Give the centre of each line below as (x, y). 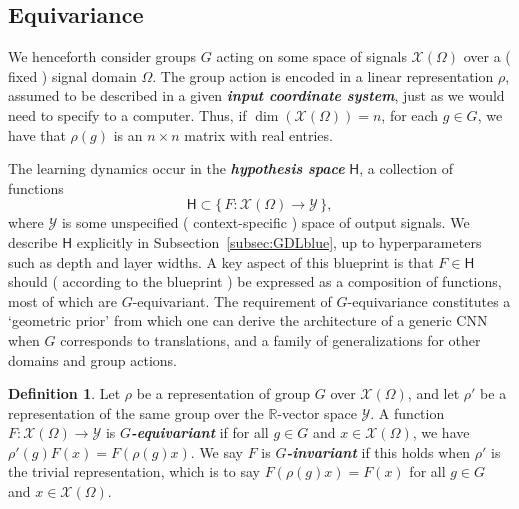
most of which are (62, 300)
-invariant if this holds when (378, 451)
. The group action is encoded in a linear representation (323, 75)
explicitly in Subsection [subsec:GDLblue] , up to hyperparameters (279, 241)
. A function (407, 412)
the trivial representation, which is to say (134, 471)
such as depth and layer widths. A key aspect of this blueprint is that (221, 261)
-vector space (317, 412)
